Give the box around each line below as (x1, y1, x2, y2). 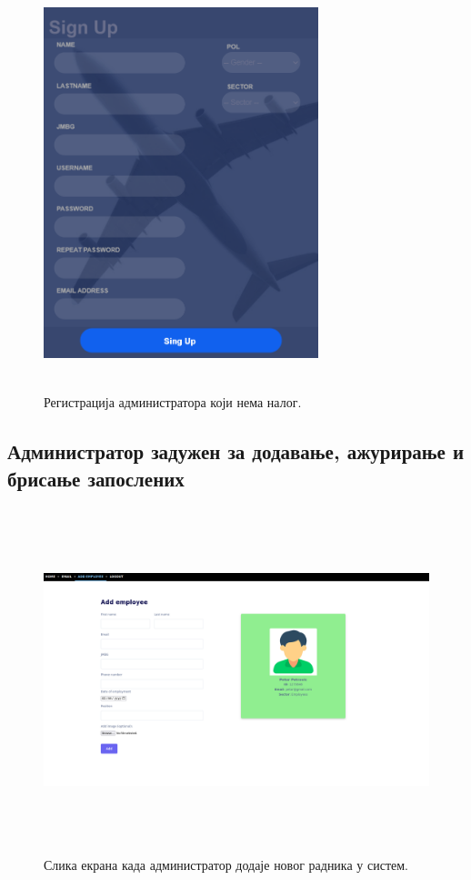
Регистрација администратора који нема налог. (44, 393, 302, 412)
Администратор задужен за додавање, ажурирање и (7, 437, 465, 466)
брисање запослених (7, 464, 185, 492)
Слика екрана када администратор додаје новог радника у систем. (44, 854, 408, 874)
